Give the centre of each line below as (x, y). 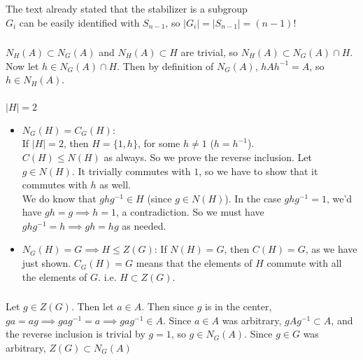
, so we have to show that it (258, 171)
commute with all (304, 263)
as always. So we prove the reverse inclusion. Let (208, 157)
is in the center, (238, 306)
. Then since (168, 306)
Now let (22, 65)
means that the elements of (194, 263)
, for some (159, 143)
